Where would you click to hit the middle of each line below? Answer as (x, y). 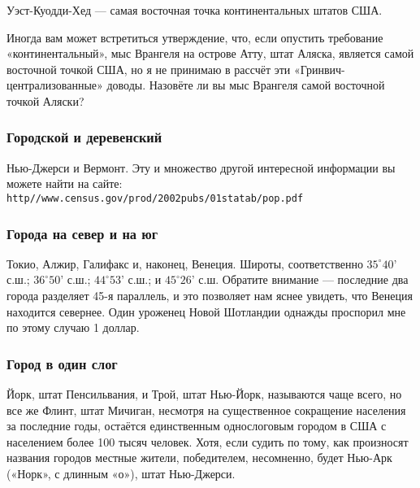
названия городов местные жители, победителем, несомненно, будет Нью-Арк (199, 457)
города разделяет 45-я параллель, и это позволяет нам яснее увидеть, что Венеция (210, 296)
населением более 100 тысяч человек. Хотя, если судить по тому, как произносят (208, 441)
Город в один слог (62, 363)
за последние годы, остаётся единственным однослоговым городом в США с (197, 426)
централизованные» (55, 85)
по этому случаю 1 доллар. (73, 327)
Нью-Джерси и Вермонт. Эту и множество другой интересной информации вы (201, 167)
